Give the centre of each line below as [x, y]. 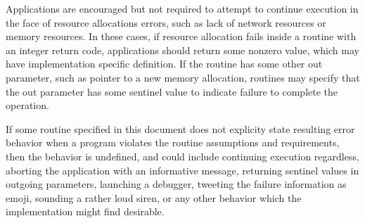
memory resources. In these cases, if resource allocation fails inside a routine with [181, 36]
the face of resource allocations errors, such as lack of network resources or [166, 22]
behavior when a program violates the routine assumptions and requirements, [173, 142]
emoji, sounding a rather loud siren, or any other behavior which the [154, 197]
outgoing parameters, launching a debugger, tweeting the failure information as [176, 184]
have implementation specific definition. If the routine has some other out [164, 64]
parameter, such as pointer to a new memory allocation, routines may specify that [183, 77]
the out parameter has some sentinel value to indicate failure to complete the [172, 91]
